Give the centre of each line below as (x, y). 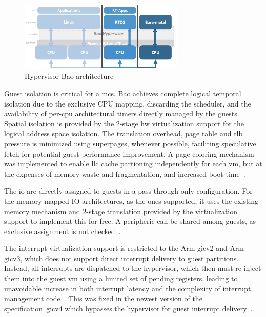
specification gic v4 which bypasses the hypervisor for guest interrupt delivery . (128, 308)
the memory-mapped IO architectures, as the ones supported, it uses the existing (131, 200)
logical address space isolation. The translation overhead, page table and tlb (124, 133)
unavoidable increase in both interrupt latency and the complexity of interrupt (128, 288)
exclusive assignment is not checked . (63, 231)
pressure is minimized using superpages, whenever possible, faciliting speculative (130, 143)
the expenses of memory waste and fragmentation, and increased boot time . (125, 173)
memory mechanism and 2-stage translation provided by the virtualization (121, 211)
